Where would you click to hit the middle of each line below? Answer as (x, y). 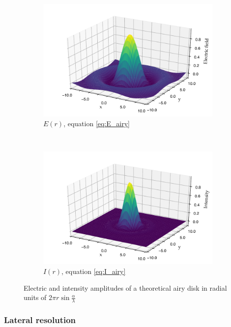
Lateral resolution (40, 319)
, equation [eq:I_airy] (93, 271)
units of (35, 297)
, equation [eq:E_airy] (97, 123)
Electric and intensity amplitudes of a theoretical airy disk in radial (125, 287)
